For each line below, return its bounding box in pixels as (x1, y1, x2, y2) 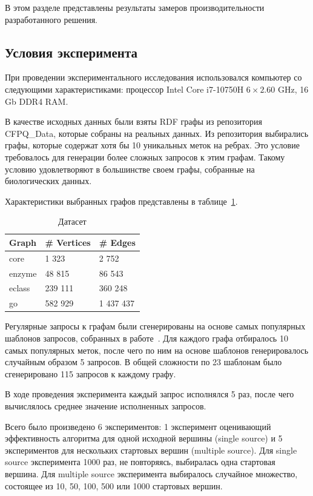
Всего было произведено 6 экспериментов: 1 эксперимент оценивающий (5, 420, 271, 432)
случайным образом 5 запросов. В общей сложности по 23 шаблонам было (5, 355, 282, 368)
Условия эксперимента (5, 42, 138, 61)
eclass (9, 282, 30, 294)
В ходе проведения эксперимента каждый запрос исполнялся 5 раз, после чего (5, 388, 294, 400)
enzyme (9, 266, 37, 279)
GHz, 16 (277, 82, 309, 95)
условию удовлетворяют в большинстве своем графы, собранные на (5, 162, 255, 175)
